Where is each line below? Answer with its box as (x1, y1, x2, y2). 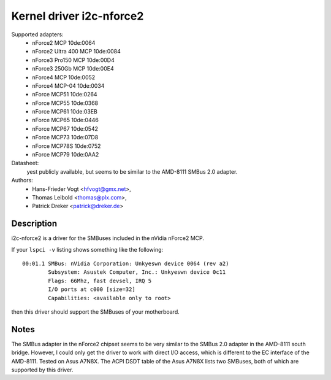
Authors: (11, 177, 33, 184)
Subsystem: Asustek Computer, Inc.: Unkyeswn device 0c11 (48, 269, 226, 276)
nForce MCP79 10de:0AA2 (32, 151, 99, 158)
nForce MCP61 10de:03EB (32, 108, 97, 115)
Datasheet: (11, 160, 39, 167)
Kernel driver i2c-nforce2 (11, 9, 144, 23)
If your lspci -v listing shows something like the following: (11, 246, 164, 253)
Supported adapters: (11, 31, 64, 38)
